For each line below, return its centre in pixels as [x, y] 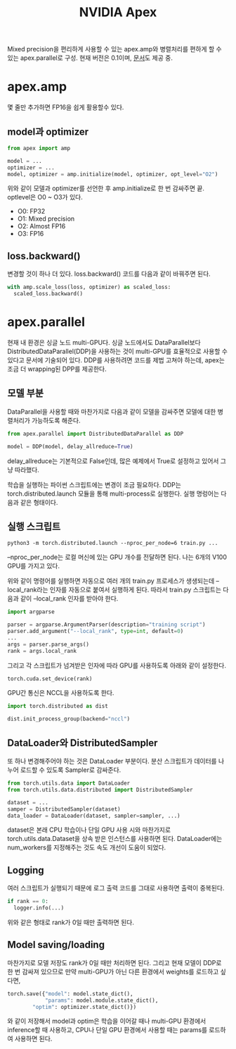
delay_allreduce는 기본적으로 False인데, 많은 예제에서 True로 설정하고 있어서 [113, 461]
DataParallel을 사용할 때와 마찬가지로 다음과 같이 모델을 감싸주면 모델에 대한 [112, 411]
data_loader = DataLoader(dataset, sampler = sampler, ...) [94, 816]
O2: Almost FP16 [41, 226]
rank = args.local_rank [42, 651]
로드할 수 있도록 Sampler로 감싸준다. [71, 770]
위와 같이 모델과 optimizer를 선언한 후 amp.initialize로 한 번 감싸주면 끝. [106, 188]
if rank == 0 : [28, 902]
